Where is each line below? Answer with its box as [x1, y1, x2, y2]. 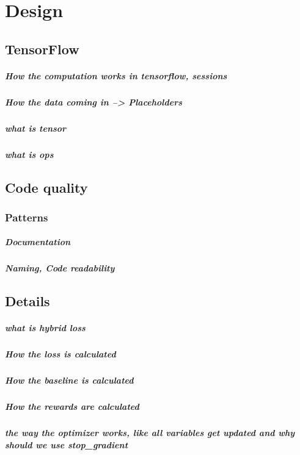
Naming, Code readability [5, 262, 115, 274]
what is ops [5, 148, 54, 160]
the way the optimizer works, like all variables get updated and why [5, 426, 295, 439]
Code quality [5, 177, 88, 196]
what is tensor [5, 121, 67, 134]
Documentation [5, 235, 71, 248]
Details [5, 292, 50, 310]
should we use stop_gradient [5, 438, 128, 451]
